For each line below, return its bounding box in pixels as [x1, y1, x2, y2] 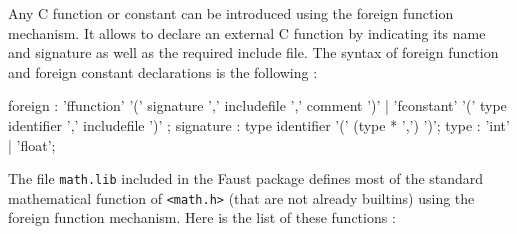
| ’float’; [8, 134, 56, 155]
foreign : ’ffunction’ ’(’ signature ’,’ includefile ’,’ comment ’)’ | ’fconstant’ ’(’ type [8, 95, 507, 116]
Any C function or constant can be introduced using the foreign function [8, 3, 454, 23]
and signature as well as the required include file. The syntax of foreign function [8, 42, 499, 63]
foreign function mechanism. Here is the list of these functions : [8, 207, 396, 228]
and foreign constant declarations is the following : [8, 61, 318, 82]
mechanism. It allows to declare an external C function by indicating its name [8, 22, 486, 43]
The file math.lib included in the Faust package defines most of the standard [8, 168, 484, 189]
